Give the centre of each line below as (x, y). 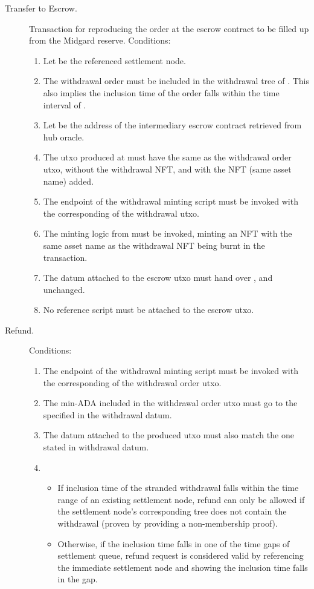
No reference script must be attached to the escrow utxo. (149, 310)
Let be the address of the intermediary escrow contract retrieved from (172, 125)
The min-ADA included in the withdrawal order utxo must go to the (170, 403)
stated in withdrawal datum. (96, 447)
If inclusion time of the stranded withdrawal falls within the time (178, 488)
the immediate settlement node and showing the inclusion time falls (183, 567)
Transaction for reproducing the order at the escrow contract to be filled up (169, 28)
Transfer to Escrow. (41, 8)
